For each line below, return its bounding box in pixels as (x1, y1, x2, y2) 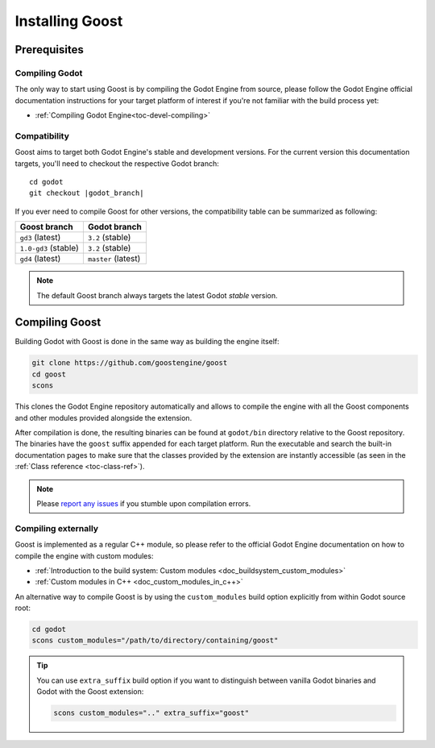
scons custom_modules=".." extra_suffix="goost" (53, 709, 250, 717)
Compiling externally (14, 522, 99, 534)
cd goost (31, 369, 67, 379)
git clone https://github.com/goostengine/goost (31, 359, 228, 368)
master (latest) (87, 253, 141, 264)
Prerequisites (14, 43, 84, 56)
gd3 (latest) (19, 232, 61, 243)
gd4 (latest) (19, 253, 61, 264)
